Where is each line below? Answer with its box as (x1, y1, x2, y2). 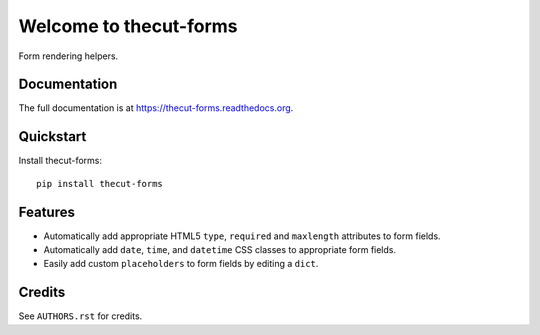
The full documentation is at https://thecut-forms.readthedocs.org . (18, 102, 294, 114)
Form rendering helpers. (18, 50, 119, 62)
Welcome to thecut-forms (18, 15, 238, 37)
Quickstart (18, 128, 87, 145)
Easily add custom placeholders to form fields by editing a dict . (43, 258, 319, 270)
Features (18, 203, 75, 220)
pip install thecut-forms (36, 178, 164, 189)
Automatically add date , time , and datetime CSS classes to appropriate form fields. (43, 244, 397, 256)
